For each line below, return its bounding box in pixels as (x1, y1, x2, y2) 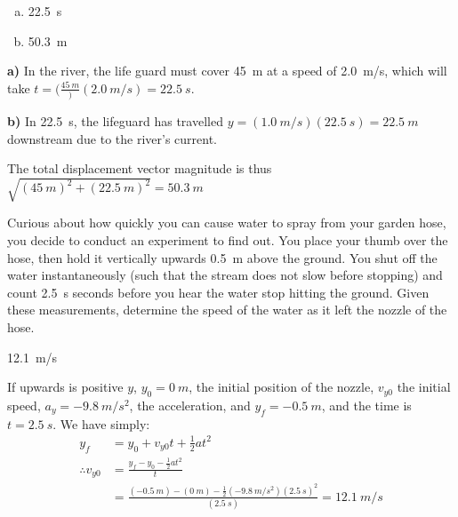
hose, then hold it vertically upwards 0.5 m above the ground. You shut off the (7, 248, 438, 266)
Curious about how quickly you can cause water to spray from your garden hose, (7, 213, 446, 232)
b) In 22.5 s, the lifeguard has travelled (7, 112, 223, 131)
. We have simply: (52, 414, 150, 433)
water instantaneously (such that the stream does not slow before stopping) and (7, 266, 443, 284)
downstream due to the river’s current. (7, 129, 218, 147)
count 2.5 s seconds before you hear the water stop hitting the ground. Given (7, 282, 430, 301)
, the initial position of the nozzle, (189, 378, 374, 396)
